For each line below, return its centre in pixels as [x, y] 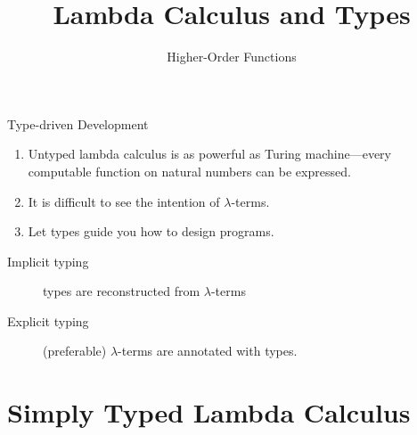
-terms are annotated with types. [208, 351]
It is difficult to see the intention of [124, 201]
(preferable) [75, 351]
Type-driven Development [78, 123]
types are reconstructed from [122, 291]
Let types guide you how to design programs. [151, 231]
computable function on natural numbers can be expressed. [189, 171]
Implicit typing [48, 261]
